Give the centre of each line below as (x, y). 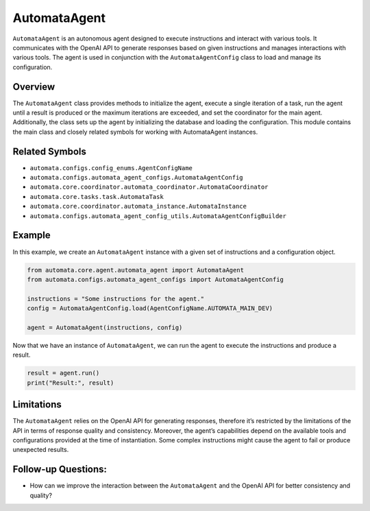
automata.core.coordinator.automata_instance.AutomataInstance (138, 206)
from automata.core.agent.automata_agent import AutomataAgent (136, 270)
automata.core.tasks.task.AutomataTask (97, 197)
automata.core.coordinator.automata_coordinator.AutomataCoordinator (149, 187)
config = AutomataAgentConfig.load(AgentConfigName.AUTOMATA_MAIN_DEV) (150, 308)
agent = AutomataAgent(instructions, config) (105, 327)
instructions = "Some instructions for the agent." (116, 299)
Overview (34, 87)
